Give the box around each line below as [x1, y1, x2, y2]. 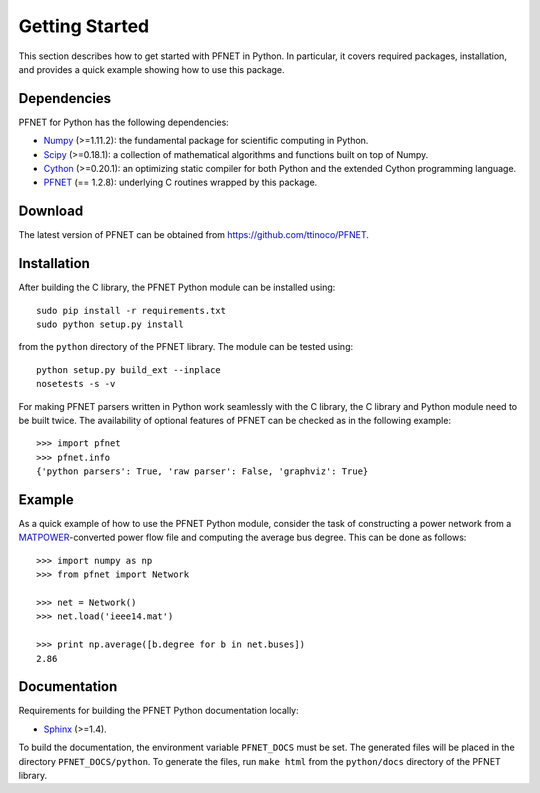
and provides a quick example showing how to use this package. [18, 63, 285, 75]
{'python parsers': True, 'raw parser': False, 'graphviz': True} [36, 466, 369, 477]
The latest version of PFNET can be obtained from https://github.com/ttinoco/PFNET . [18, 229, 370, 241]
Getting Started [18, 15, 150, 37]
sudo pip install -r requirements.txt [36, 305, 227, 316]
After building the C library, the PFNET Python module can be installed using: [18, 281, 336, 294]
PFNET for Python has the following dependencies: [18, 116, 229, 128]
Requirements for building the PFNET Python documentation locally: [18, 705, 299, 717]
